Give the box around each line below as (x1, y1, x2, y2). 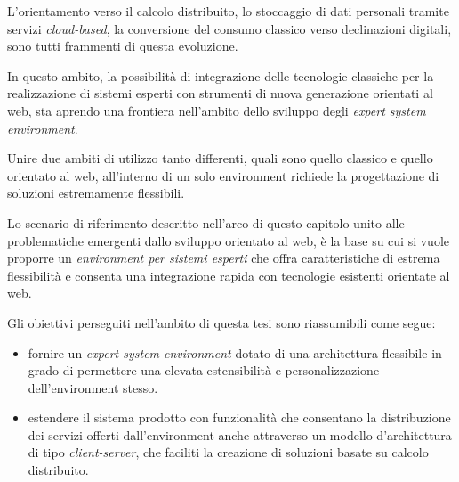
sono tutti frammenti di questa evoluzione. (7, 37, 238, 55)
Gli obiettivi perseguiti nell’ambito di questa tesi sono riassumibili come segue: (7, 313, 436, 331)
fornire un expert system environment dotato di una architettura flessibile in (28, 343, 442, 362)
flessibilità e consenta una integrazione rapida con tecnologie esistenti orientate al (7, 266, 450, 284)
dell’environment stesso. (28, 378, 158, 396)
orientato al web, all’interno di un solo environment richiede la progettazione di (7, 166, 439, 184)
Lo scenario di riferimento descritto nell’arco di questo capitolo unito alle (7, 213, 405, 232)
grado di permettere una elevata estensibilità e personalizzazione (28, 361, 380, 380)
